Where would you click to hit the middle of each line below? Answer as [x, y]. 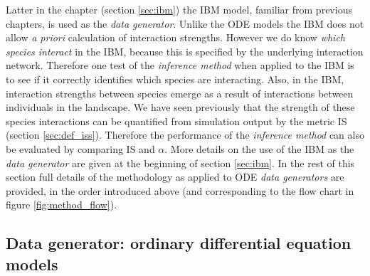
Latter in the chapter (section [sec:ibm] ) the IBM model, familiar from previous [179, 9]
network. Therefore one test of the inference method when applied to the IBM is [180, 65]
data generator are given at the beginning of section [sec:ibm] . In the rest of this [180, 163]
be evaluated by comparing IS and [80, 148]
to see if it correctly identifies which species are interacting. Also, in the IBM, [175, 79]
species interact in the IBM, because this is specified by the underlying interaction [185, 51]
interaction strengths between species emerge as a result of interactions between [180, 93]
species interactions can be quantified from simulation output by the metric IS [176, 121]
